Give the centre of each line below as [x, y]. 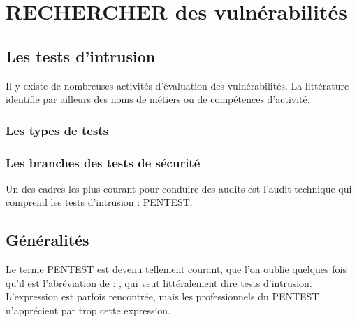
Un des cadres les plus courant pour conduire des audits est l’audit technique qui [179, 188]
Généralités [48, 240]
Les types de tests [57, 130]
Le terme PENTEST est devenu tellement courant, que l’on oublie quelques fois [176, 269]
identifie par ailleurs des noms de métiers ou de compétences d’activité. [158, 99]
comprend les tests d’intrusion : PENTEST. [99, 202]
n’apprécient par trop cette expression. [88, 310]
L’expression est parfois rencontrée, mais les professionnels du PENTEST [162, 296]
